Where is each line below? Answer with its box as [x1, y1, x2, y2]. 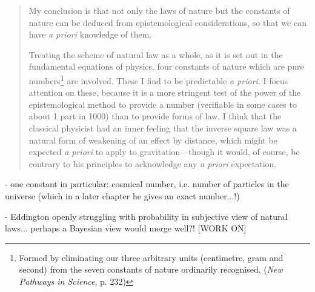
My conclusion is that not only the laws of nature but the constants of [28, 4, 290, 16]
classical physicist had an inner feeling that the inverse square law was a [28, 122, 297, 134]
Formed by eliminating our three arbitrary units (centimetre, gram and [19, 251, 283, 264]
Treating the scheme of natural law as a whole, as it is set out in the [28, 48, 283, 61]
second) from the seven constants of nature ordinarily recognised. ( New [19, 263, 283, 276]
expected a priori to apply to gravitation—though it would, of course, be [28, 145, 300, 158]
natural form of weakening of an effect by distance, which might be [28, 133, 277, 146]
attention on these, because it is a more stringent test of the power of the [28, 86, 301, 99]
